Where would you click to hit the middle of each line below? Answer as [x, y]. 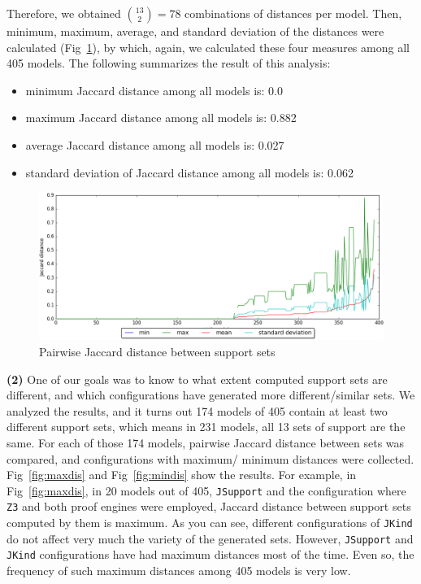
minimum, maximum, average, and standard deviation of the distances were [195, 31]
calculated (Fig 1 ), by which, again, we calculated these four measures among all [208, 47]
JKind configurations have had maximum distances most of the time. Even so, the [210, 554]
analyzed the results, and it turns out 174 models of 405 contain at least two [197, 410]
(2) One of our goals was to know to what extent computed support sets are [197, 379]
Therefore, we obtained [64, 13]
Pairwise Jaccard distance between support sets [157, 351]
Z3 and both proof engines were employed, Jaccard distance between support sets [209, 506]
